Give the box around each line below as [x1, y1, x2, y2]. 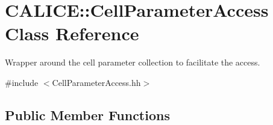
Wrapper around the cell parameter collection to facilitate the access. [5, 56, 260, 69]
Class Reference [5, 21, 139, 46]
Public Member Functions [5, 105, 170, 124]
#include [5, 76, 39, 88]
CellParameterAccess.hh [52, 76, 141, 88]
